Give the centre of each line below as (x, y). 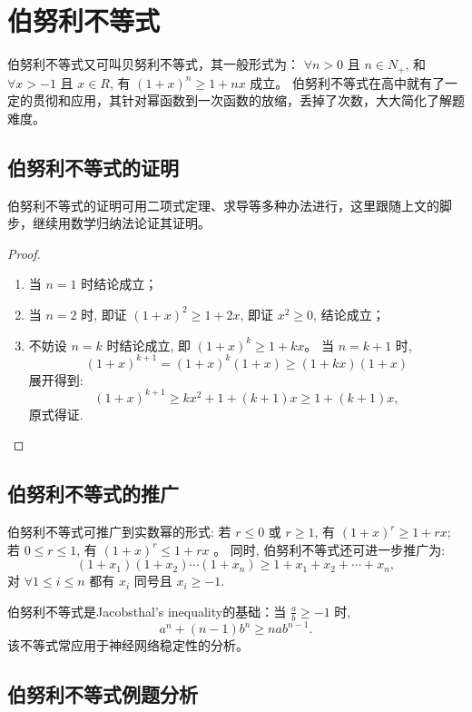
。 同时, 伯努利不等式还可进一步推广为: (329, 549)
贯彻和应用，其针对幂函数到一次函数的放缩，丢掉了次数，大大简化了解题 (248, 100)
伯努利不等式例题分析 (103, 694)
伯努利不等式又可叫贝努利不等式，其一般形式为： (153, 64)
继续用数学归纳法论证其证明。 (121, 223)
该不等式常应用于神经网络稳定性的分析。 (128, 645)
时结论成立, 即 (149, 345)
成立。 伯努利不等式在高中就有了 (348, 82)
